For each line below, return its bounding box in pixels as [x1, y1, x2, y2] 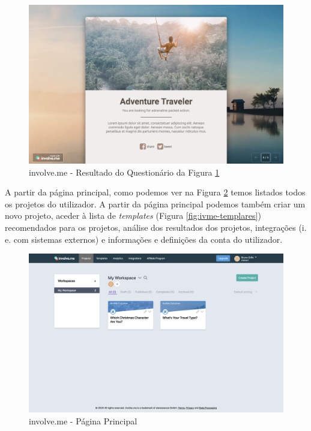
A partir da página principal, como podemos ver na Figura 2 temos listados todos [5, 186, 306, 198]
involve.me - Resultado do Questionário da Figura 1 [29, 165, 220, 178]
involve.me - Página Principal [29, 414, 137, 427]
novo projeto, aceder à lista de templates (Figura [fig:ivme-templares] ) [5, 209, 261, 222]
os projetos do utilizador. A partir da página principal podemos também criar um [5, 197, 306, 210]
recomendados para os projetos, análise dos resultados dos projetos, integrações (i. [5, 221, 307, 233]
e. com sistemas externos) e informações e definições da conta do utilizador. [5, 233, 283, 245]
